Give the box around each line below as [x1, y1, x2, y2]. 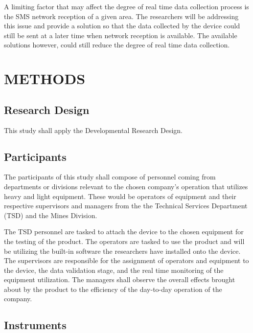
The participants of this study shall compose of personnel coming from [4, 172, 216, 182]
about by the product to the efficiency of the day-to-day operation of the [4, 284, 222, 294]
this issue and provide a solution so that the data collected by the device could [4, 21, 240, 31]
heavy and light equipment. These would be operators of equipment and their [4, 191, 236, 201]
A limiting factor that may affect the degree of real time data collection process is [4, 1, 249, 11]
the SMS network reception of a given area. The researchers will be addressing [4, 11, 239, 21]
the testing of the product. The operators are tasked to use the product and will [4, 236, 245, 246]
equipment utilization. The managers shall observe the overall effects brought [4, 274, 235, 285]
